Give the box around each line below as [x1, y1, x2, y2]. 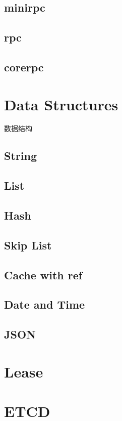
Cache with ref [4, 267, 83, 282]
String [4, 148, 37, 163]
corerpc [4, 59, 44, 74]
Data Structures [4, 94, 118, 114]
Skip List [4, 237, 52, 252]
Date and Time [4, 297, 85, 312]
